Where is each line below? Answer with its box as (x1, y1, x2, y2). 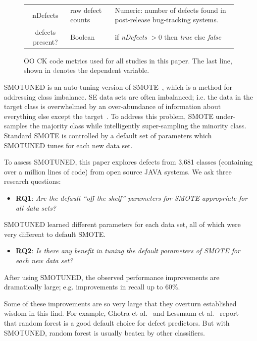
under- (215, 111, 236, 121)
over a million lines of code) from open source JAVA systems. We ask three (4, 166, 232, 176)
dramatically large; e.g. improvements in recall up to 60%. (4, 282, 180, 292)
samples (4, 120, 28, 131)
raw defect (70, 4, 102, 15)
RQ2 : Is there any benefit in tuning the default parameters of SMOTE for (15, 245, 240, 256)
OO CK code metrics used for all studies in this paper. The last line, (24, 55, 232, 65)
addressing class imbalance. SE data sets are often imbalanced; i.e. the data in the (4, 91, 253, 102)
